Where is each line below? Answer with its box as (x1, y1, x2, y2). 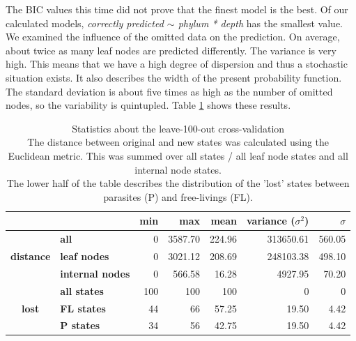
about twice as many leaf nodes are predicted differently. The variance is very (6, 43, 336, 57)
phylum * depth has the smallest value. (178, 15, 343, 30)
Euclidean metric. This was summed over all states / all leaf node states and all (8, 148, 348, 162)
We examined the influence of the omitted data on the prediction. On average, (6, 29, 340, 44)
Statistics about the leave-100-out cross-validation (72, 121, 285, 135)
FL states (60, 301, 106, 315)
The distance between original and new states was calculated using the (27, 135, 330, 149)
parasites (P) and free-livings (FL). (103, 189, 253, 204)
